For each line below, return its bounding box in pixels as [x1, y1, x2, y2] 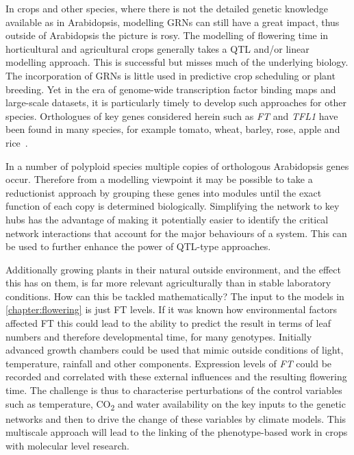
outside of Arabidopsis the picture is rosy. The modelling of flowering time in [5, 28, 329, 42]
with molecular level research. [5, 438, 130, 452]
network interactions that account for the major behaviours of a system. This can [5, 225, 347, 240]
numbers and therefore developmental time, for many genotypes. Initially [5, 329, 312, 343]
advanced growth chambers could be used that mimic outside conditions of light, [5, 343, 344, 357]
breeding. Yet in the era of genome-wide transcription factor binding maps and [5, 82, 336, 96]
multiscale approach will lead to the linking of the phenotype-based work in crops [5, 425, 348, 439]
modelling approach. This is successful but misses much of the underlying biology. [5, 55, 349, 69]
